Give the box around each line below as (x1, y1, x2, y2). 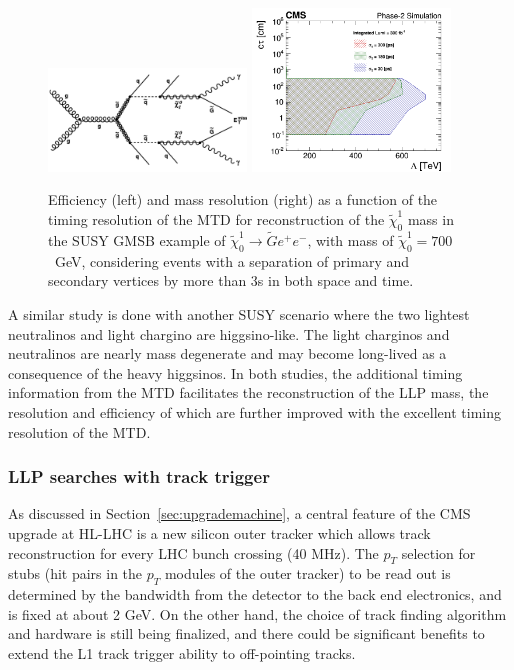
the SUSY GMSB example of (48, 229, 226, 250)
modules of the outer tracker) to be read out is (164, 563, 451, 584)
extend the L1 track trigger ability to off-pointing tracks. (8, 642, 356, 663)
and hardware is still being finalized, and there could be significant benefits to (8, 623, 485, 644)
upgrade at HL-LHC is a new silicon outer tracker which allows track (8, 522, 431, 543)
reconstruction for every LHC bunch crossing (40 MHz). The (8, 542, 379, 563)
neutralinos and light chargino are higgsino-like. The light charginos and (8, 323, 450, 344)
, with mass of (307, 229, 394, 250)
